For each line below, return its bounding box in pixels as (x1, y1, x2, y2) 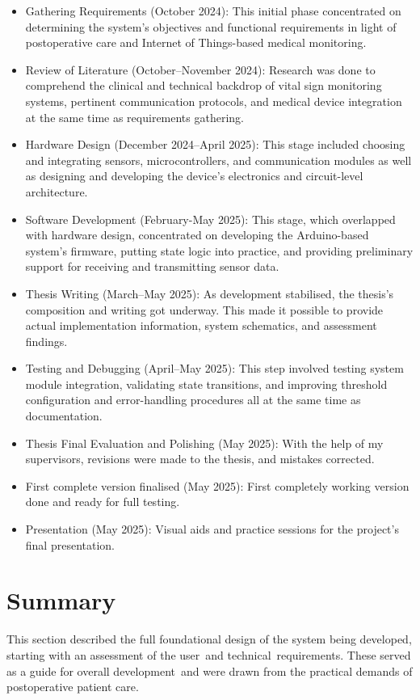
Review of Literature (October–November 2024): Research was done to (25, 61, 376, 78)
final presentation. (25, 536, 115, 553)
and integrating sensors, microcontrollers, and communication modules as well (25, 151, 412, 168)
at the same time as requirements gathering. (25, 108, 244, 125)
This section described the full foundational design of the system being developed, (6, 630, 412, 647)
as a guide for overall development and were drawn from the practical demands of (6, 662, 413, 679)
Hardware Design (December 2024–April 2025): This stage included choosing (25, 136, 405, 153)
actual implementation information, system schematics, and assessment (25, 317, 377, 334)
